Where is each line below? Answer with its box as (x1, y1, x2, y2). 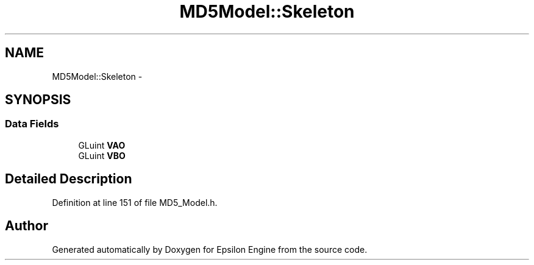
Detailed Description (5, 171, 132, 187)
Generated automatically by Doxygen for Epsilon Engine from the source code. (52, 244, 368, 255)
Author (5, 218, 48, 234)
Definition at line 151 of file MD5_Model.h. (52, 197, 218, 208)
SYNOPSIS (5, 92, 71, 108)
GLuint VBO (78, 150, 126, 161)
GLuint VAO (78, 140, 126, 150)
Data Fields (5, 118, 59, 130)
